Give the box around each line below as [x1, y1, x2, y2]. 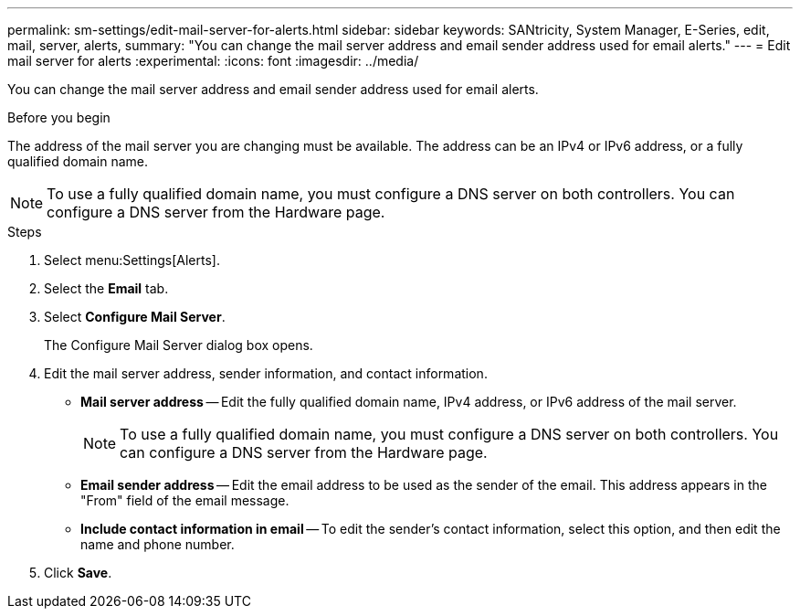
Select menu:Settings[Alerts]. [44, 252, 220, 268]
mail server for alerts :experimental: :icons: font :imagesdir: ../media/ [7, 53, 419, 69]
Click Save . [44, 565, 112, 580]
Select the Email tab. [44, 281, 169, 296]
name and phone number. [80, 536, 235, 552]
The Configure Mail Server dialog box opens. [44, 337, 313, 353]
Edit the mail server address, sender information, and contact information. [44, 366, 488, 381]
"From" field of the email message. [80, 493, 289, 508]
